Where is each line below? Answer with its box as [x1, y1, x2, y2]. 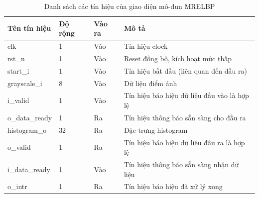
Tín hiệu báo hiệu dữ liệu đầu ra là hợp [124, 137, 245, 147]
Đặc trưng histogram [124, 124, 188, 135]
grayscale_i [7, 78, 42, 88]
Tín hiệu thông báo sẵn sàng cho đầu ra [124, 112, 246, 122]
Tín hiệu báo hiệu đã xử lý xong [124, 181, 223, 192]
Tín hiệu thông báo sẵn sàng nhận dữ [124, 159, 239, 169]
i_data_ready [7, 164, 51, 174]
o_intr [7, 181, 27, 192]
